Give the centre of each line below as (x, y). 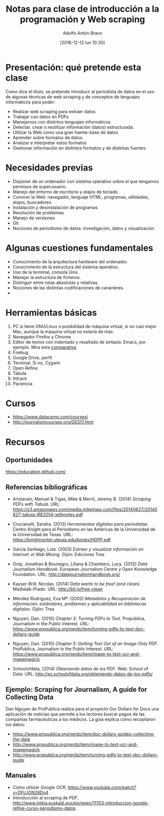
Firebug (20, 352)
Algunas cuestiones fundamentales (79, 248)
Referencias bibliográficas (46, 487)
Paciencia (22, 383)
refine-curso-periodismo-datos (44, 808)
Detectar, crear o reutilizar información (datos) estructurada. (73, 127)
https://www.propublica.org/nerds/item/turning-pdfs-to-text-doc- (79, 629)
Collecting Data (30, 697)
